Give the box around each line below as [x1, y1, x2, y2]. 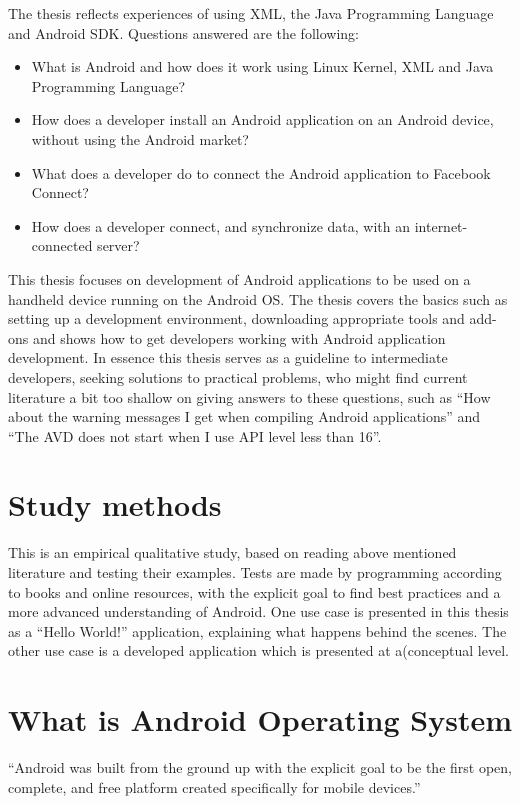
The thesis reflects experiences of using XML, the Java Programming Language [8, 3, 494, 23]
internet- [414, 215, 468, 236]
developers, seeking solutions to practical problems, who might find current [8, 366, 468, 387]
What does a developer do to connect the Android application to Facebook [31, 162, 491, 183]
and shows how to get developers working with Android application [32, 327, 446, 348]
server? [97, 235, 140, 256]
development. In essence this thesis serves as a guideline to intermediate [8, 347, 448, 368]
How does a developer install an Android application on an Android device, [31, 109, 494, 130]
